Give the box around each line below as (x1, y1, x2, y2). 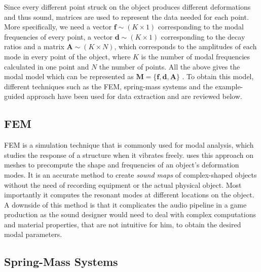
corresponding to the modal (158, 21, 244, 32)
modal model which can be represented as (4, 71, 134, 82)
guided (4, 91, 25, 101)
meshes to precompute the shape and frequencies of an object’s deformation (4, 159, 239, 170)
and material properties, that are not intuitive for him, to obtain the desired (4, 219, 241, 229)
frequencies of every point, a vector (4, 31, 113, 42)
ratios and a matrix (4, 41, 64, 52)
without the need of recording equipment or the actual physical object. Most (4, 179, 242, 190)
